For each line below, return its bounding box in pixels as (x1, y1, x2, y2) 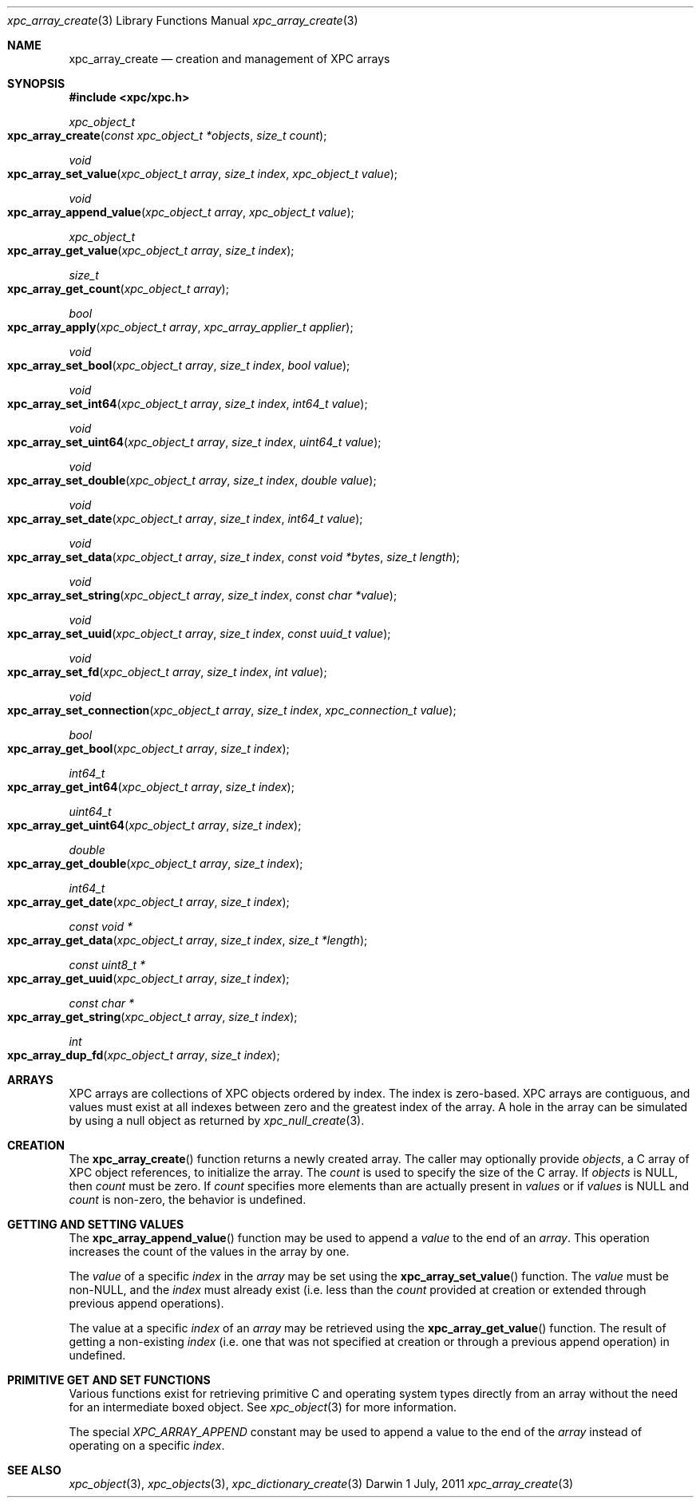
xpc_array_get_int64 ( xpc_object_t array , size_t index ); (7, 780, 295, 794)
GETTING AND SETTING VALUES (7, 1217, 184, 1231)
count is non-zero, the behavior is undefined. (69, 1193, 306, 1206)
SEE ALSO (7, 1463, 61, 1477)
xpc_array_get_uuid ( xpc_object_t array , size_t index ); (7, 972, 290, 985)
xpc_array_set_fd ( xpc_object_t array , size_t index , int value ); (7, 665, 327, 679)
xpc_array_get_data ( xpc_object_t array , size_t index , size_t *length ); (7, 933, 368, 947)
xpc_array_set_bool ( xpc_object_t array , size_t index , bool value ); (7, 358, 350, 372)
